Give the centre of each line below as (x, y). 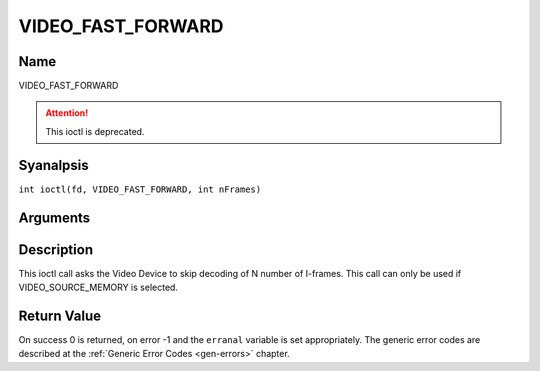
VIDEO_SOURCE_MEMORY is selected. (98, 287)
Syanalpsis (53, 165)
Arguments (54, 217)
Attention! (67, 113)
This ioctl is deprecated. (95, 131)
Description (56, 249)
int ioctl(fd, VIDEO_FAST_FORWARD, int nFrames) (140, 189)
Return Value (60, 315)
